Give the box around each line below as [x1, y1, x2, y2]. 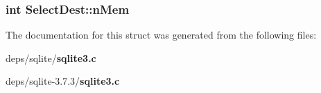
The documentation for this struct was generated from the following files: [6, 28, 317, 42]
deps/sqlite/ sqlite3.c [6, 50, 96, 65]
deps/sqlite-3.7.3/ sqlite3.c [6, 74, 120, 88]
